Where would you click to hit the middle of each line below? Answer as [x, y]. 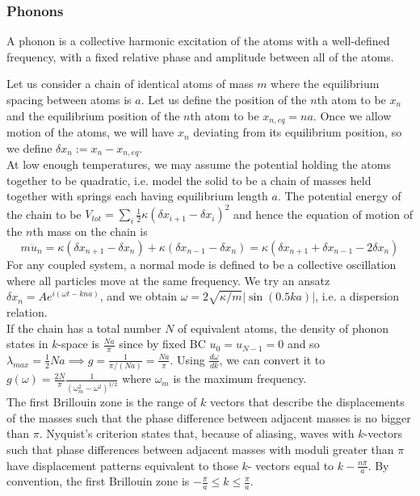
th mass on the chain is [90, 231]
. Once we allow [352, 115]
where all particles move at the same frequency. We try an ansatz [168, 280]
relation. [27, 311]
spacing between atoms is [69, 99]
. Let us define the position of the [224, 99]
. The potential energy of [339, 196]
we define [29, 147]
